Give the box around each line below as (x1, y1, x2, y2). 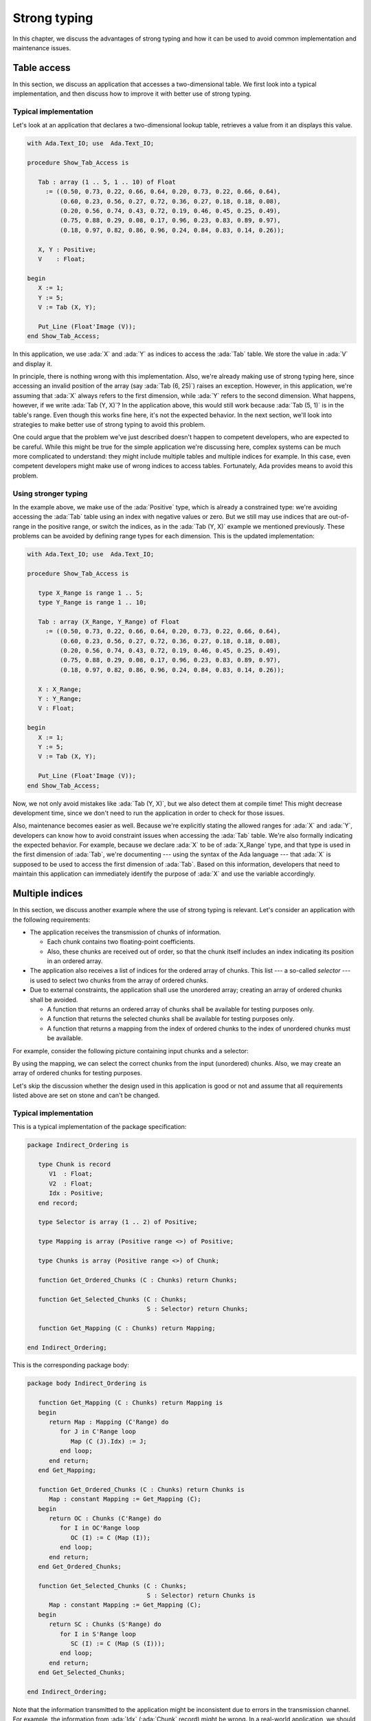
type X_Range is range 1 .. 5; (38, 589, 144, 597)
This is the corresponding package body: (12, 1361, 130, 1369)
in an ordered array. (47, 957, 103, 965)
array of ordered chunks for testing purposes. (12, 1069, 142, 1077)
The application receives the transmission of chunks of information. (30, 928, 221, 936)
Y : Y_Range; (38, 695, 82, 702)
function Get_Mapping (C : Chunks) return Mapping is (38, 1399, 223, 1407)
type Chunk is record (38, 1161, 111, 1168)
